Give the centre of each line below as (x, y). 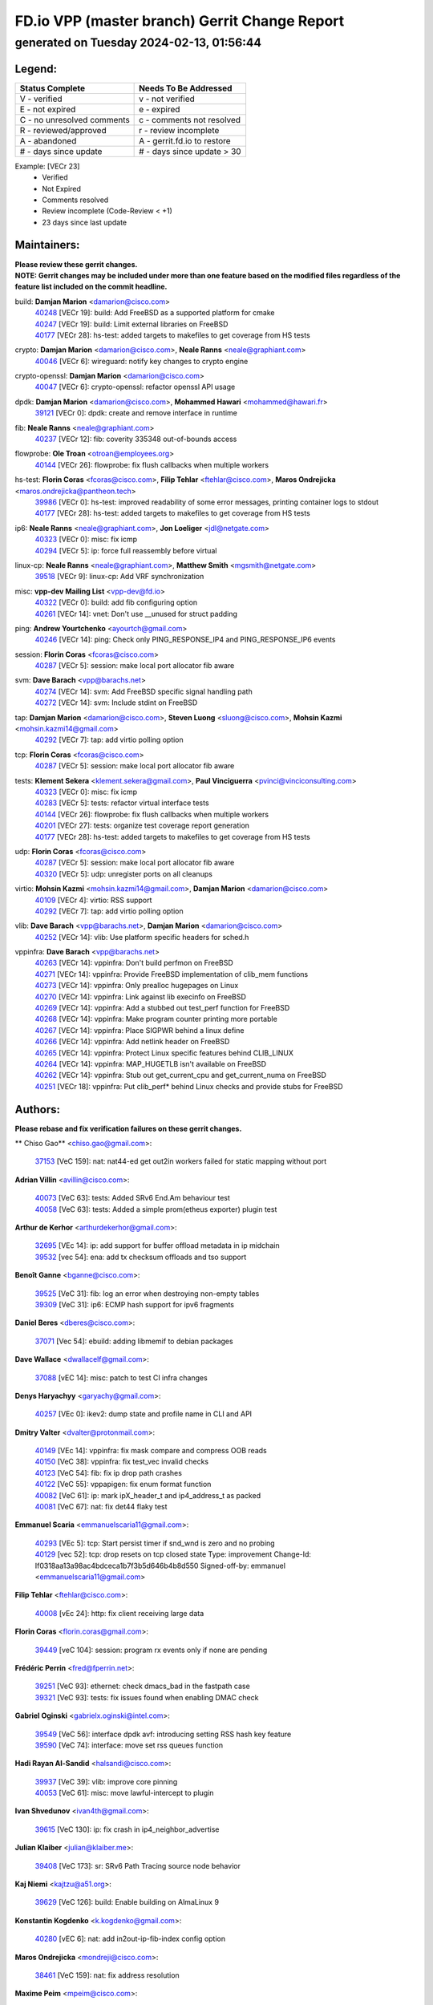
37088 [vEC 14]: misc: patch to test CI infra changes (121, 1377)
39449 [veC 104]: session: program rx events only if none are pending (151, 1650)
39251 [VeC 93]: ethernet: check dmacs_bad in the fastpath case (142, 1686)
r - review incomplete (179, 130)
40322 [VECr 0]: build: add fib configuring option (116, 602)
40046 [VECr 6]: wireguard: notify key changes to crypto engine (142, 361)
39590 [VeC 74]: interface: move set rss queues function (129, 1745)
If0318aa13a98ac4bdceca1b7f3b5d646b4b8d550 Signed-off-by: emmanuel (160, 1566)
